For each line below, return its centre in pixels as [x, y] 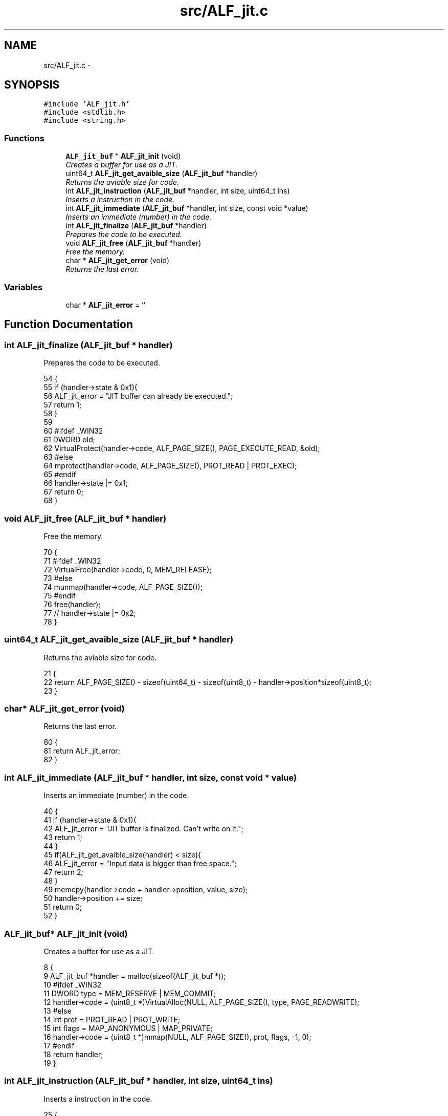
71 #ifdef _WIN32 [72, 561]
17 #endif [59, 1045]
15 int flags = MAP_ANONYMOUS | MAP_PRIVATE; [128, 1028]
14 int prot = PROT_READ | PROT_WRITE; [112, 1019]
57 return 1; [63, 405]
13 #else [58, 1011]
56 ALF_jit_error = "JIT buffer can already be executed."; [138, 396]
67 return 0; [63, 492]
